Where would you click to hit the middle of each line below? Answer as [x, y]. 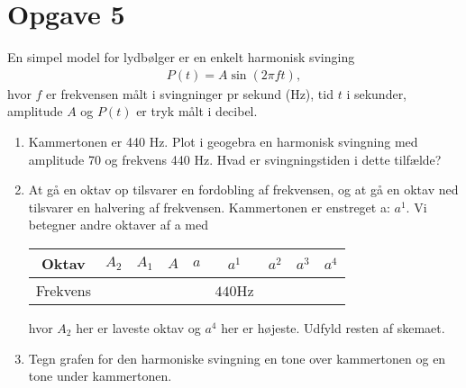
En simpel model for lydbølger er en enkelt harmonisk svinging [181, 57]
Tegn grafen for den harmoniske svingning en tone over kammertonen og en [237, 358]
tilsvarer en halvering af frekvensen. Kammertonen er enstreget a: [209, 207]
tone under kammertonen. [100, 376]
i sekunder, [377, 93]
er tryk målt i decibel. [197, 111]
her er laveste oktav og [138, 327]
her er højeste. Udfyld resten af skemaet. [333, 327]
